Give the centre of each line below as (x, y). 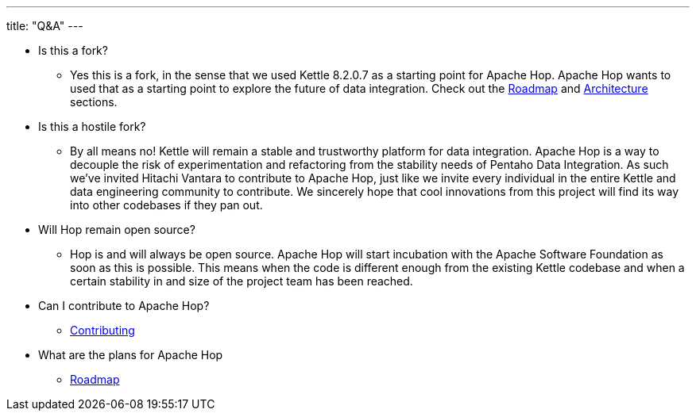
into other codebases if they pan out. (166, 205)
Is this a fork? (73, 50)
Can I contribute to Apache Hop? (124, 306)
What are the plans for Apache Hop (131, 355)
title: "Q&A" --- (45, 26)
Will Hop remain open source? (117, 230)
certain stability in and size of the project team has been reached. (242, 281)
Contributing (102, 330)
